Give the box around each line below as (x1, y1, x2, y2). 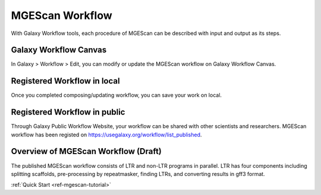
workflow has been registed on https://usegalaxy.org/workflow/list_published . (11, 131, 202, 138)
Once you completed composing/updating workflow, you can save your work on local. (11, 92, 222, 99)
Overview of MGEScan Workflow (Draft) (11, 146, 162, 156)
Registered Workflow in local (11, 76, 120, 86)
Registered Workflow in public (11, 107, 125, 117)
